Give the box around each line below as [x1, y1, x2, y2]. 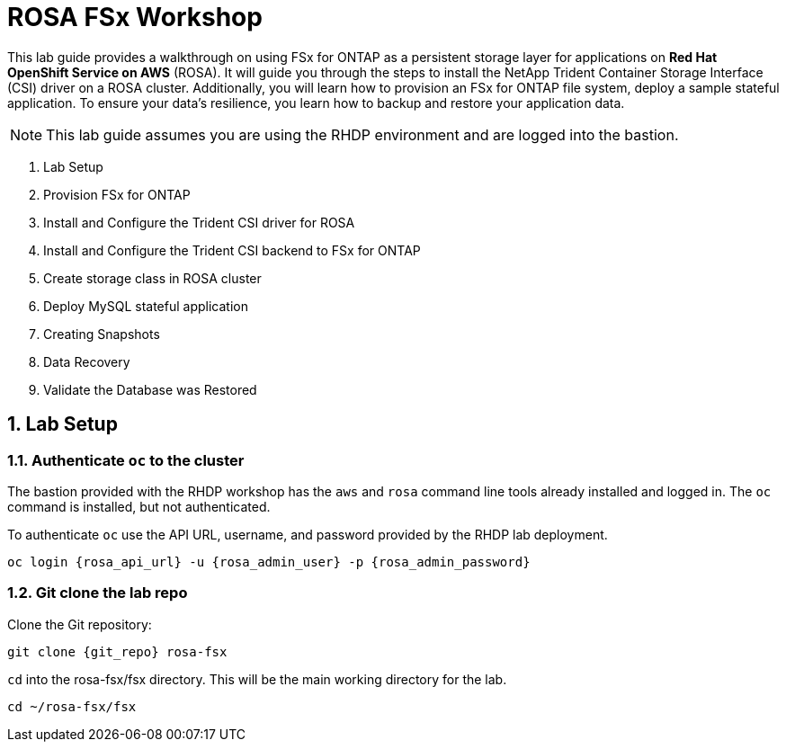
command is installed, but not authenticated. [7, 498, 271, 514]
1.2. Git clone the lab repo [7, 584, 188, 602]
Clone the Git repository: [7, 616, 152, 632]
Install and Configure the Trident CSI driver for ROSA [43, 214, 355, 230]
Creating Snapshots [43, 325, 160, 342]
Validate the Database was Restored [43, 381, 257, 397]
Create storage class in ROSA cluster [43, 270, 262, 286]
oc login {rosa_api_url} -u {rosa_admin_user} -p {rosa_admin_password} [7, 554, 531, 569]
